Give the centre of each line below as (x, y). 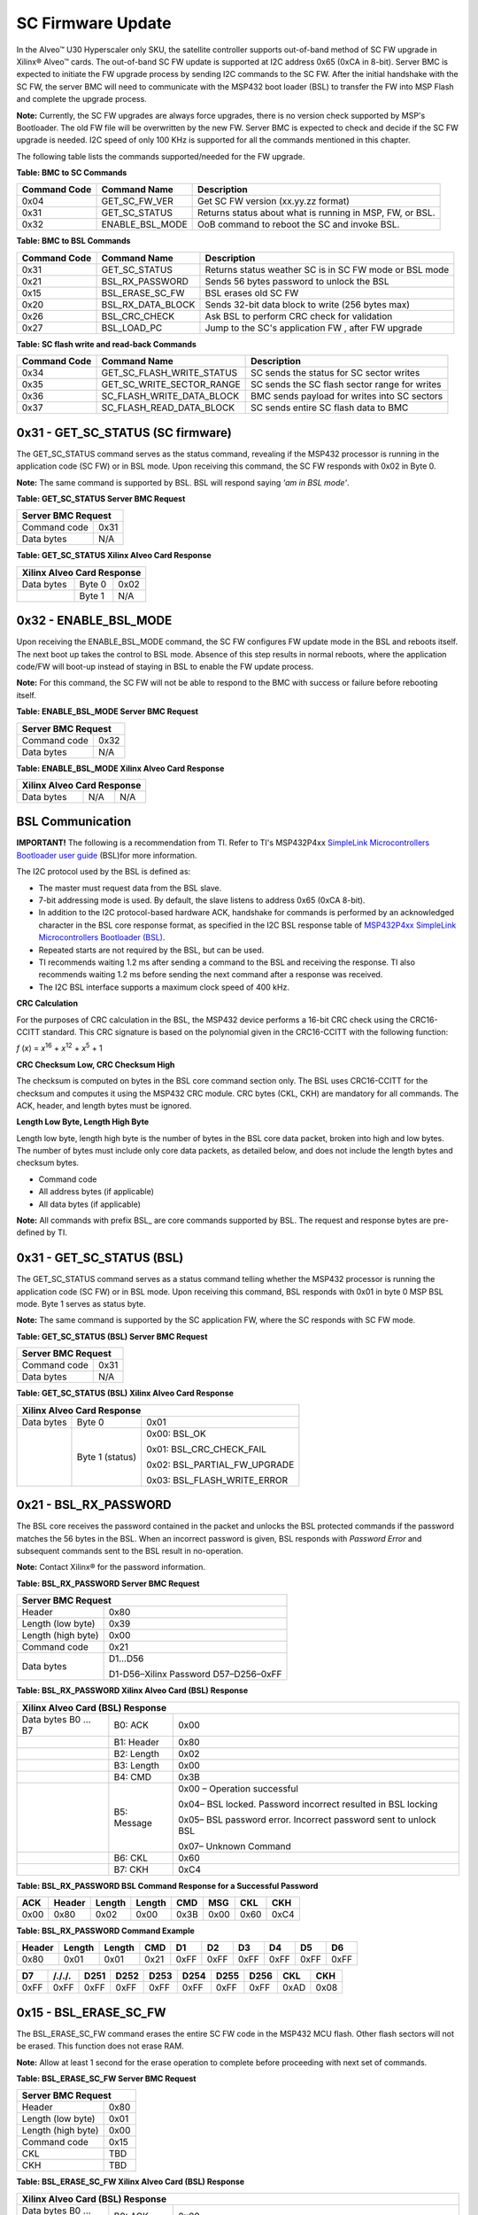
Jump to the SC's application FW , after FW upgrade (314, 328)
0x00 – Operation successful (238, 1788)
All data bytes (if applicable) (90, 1204)
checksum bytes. (48, 1163)
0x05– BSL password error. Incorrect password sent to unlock (308, 1819)
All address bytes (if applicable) (96, 1192)
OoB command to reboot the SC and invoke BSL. (299, 224)
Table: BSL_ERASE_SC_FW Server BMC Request (106, 2079)
